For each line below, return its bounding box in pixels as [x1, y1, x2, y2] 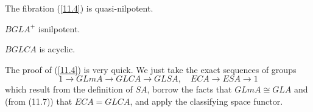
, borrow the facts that [147, 83, 232, 96]
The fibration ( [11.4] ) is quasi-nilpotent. [5, 2, 153, 14]
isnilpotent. [38, 22, 80, 35]
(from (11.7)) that [5, 94, 72, 107]
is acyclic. [39, 43, 76, 55]
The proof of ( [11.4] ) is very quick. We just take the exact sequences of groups [5, 63, 297, 75]
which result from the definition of [5, 83, 133, 96]
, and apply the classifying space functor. [130, 94, 283, 107]
